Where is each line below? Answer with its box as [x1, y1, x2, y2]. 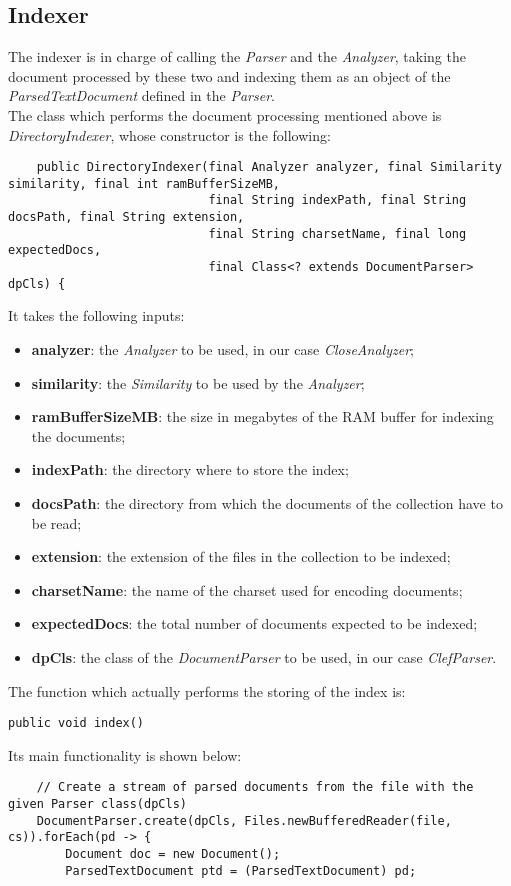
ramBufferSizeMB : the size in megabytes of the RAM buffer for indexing [31, 406, 494, 427]
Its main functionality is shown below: [8, 744, 242, 765]
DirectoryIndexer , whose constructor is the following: [8, 124, 331, 145]
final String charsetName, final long [208, 226, 467, 241]
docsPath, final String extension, [8, 210, 245, 225]
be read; [31, 512, 82, 533]
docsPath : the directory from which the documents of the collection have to [31, 492, 503, 513]
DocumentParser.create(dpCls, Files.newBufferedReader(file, [36, 813, 452, 828]
